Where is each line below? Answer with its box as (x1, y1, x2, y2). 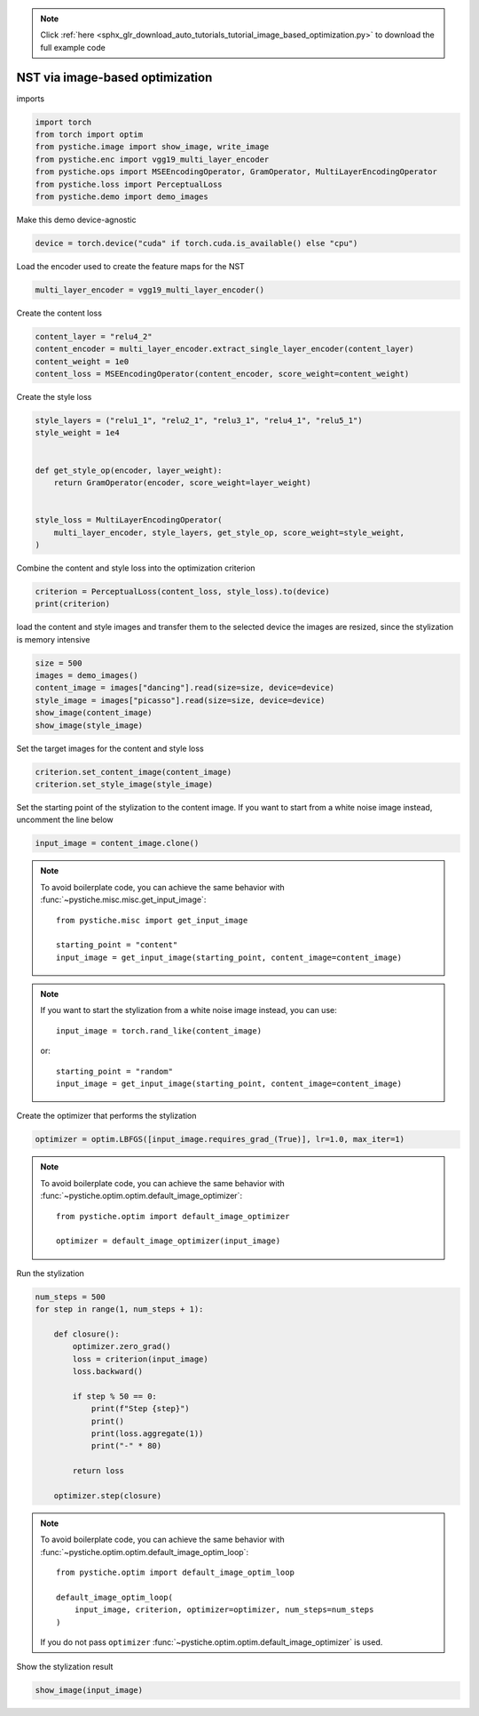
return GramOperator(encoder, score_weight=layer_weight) (53, 478, 311, 488)
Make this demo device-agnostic (16, 214, 137, 225)
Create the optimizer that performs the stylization (16, 1111, 197, 1121)
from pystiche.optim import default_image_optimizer (56, 1211, 290, 1221)
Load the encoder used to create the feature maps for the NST (16, 260, 246, 271)
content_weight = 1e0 (35, 356, 130, 366)
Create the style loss (16, 392, 92, 403)
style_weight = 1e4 (35, 427, 120, 438)
